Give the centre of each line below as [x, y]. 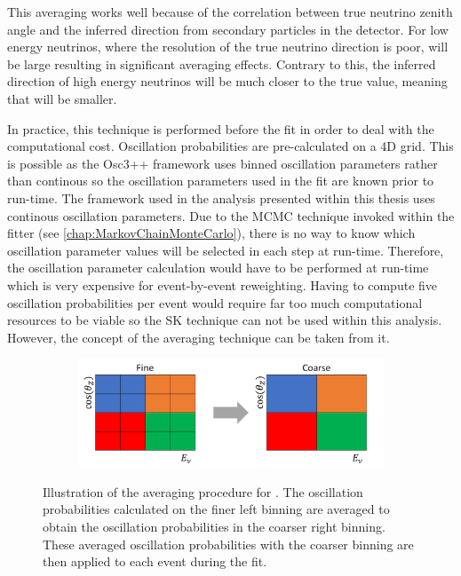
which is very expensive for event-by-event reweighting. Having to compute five [223, 284]
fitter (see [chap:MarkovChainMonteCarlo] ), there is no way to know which [211, 233]
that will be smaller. [62, 98]
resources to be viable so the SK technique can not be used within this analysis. [225, 320]
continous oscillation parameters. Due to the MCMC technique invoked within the [231, 215]
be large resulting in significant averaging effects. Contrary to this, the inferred [222, 63]
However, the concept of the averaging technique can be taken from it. [199, 337]
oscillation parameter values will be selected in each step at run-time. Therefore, [226, 250]
